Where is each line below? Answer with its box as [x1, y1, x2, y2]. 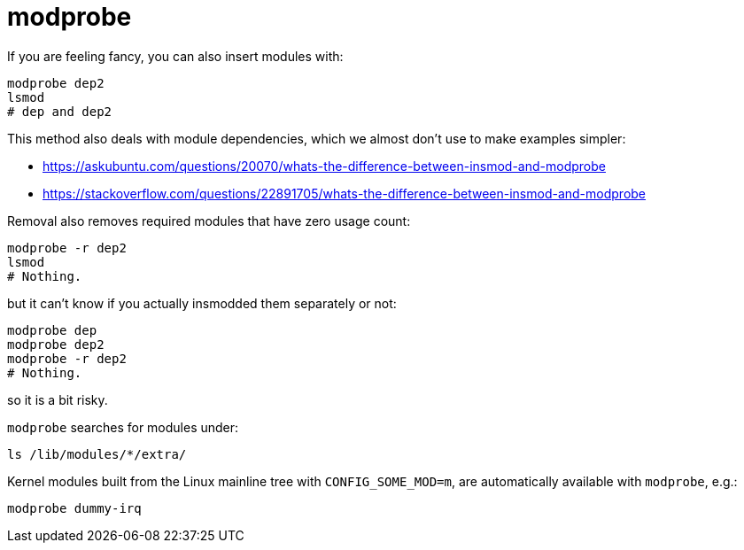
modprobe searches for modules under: [7, 419, 239, 435]
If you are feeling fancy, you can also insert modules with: [7, 48, 344, 64]
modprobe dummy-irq [7, 500, 142, 515]
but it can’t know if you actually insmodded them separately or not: [7, 295, 397, 311]
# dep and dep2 [7, 104, 112, 119]
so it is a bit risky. [7, 391, 108, 407]
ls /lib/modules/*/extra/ [7, 446, 187, 461]
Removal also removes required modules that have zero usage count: [7, 213, 411, 229]
